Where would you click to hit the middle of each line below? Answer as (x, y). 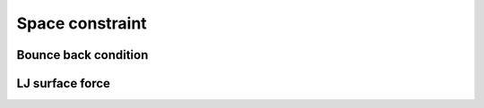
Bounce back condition (82, 55)
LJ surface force (64, 83)
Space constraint (82, 23)
